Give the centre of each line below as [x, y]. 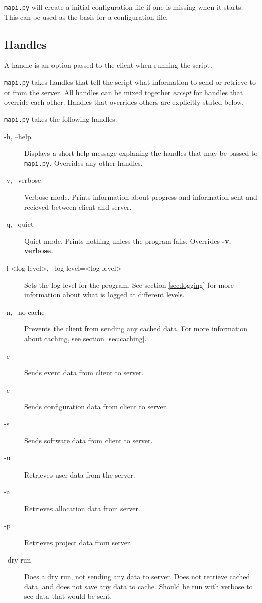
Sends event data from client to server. [84, 373]
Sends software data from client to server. [89, 440]
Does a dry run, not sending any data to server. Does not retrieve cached [137, 576]
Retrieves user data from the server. [80, 474]
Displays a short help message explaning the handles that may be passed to [141, 153]
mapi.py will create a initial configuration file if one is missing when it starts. [124, 7]
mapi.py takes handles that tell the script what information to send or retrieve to [130, 82]
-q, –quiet [19, 224]
